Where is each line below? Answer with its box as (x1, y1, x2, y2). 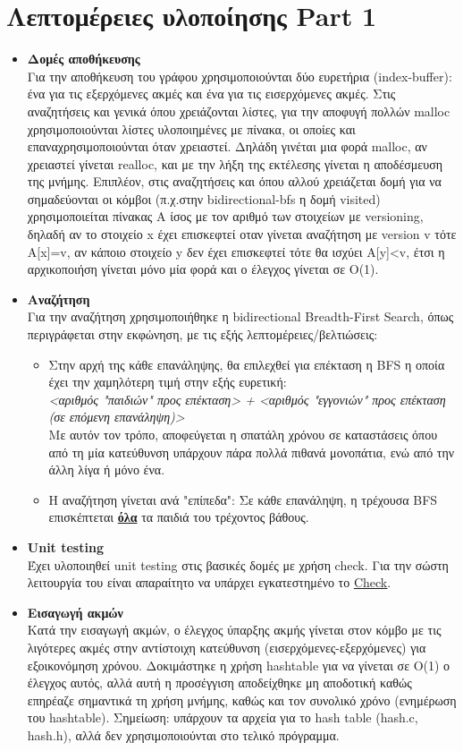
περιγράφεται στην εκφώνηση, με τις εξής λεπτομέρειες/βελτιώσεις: (27, 325, 378, 344)
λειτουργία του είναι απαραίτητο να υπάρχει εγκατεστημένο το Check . (27, 573, 391, 592)
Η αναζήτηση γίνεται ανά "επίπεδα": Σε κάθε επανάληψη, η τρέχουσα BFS (48, 490, 438, 508)
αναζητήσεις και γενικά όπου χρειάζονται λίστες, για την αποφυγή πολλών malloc (27, 101, 450, 120)
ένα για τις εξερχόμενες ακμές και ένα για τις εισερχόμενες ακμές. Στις (27, 84, 396, 103)
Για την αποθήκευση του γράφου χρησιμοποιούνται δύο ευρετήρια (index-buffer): (27, 66, 452, 85)
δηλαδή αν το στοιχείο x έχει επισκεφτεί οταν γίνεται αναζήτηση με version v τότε (27, 225, 457, 243)
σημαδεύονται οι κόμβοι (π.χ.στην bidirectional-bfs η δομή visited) (27, 189, 381, 208)
